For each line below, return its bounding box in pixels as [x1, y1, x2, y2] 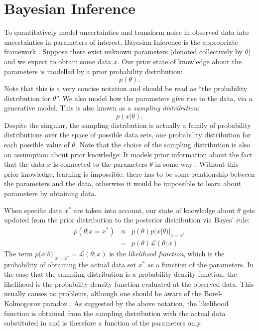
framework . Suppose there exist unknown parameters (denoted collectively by [4, 46, 243, 57]
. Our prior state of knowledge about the [117, 56, 242, 66]
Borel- [204, 288, 223, 299]
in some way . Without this [155, 159, 239, 169]
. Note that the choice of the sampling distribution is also [75, 139, 251, 150]
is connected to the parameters [53, 159, 147, 169]
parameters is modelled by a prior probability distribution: [4, 66, 183, 76]
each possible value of [4, 139, 70, 150]
